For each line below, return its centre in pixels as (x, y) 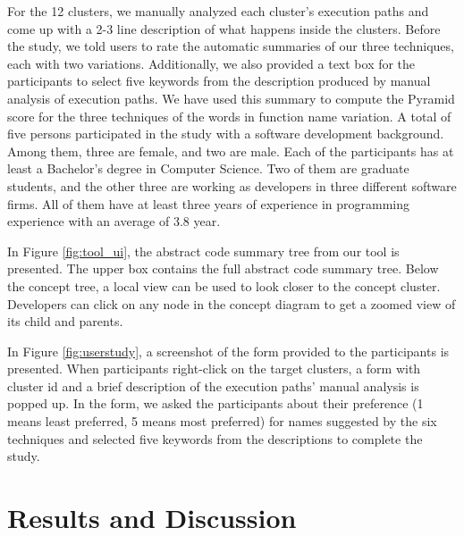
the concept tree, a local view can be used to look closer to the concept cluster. (224, 285)
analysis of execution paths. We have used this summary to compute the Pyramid (231, 98)
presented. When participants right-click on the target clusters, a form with (214, 368)
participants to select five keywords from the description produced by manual (219, 81)
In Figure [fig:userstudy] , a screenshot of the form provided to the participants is (228, 351)
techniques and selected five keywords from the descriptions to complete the (215, 438)
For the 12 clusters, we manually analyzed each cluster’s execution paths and (218, 11)
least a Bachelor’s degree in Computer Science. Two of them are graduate (208, 168)
